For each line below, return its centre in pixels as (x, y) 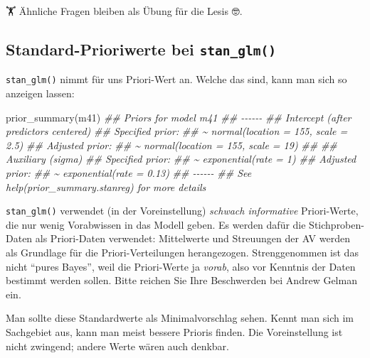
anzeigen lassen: (40, 93)
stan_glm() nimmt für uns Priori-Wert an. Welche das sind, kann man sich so (176, 79)
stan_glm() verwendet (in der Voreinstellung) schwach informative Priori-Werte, (182, 211)
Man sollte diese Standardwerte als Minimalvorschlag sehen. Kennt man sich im (180, 318)
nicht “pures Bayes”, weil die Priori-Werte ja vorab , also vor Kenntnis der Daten (181, 266)
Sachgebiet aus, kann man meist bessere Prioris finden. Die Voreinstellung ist (174, 332)
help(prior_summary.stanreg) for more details (106, 186)
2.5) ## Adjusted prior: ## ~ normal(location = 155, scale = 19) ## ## (171, 145)
